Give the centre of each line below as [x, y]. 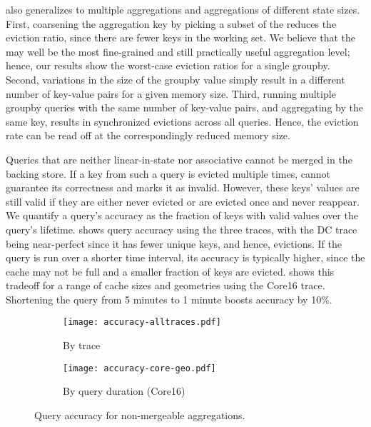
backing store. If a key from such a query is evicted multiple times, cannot [168, 173]
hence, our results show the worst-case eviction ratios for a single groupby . [168, 65]
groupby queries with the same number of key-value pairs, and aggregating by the [184, 107]
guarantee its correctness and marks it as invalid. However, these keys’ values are [183, 187]
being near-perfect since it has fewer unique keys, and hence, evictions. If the [174, 243]
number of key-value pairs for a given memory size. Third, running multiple [171, 93]
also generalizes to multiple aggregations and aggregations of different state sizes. [183, 9]
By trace [82, 345]
